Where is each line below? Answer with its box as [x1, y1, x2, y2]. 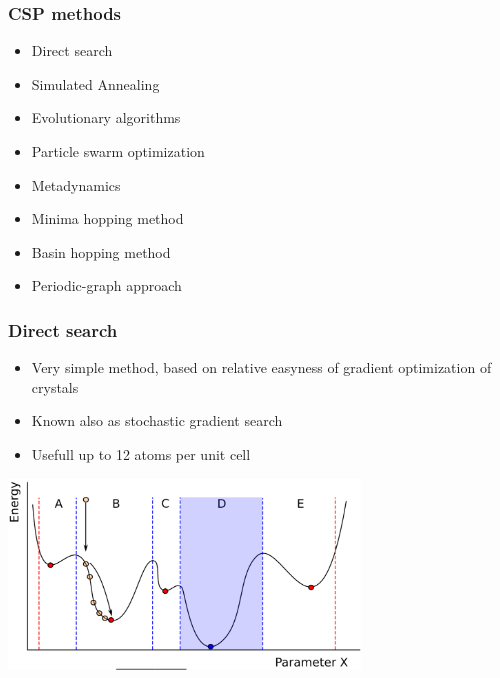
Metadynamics [31, 174, 121, 195]
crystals [31, 376, 79, 397]
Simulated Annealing [31, 73, 160, 94]
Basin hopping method [31, 241, 171, 262]
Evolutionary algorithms [31, 107, 181, 128]
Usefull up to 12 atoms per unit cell [31, 443, 251, 464]
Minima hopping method [31, 208, 184, 229]
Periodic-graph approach [31, 275, 182, 296]
